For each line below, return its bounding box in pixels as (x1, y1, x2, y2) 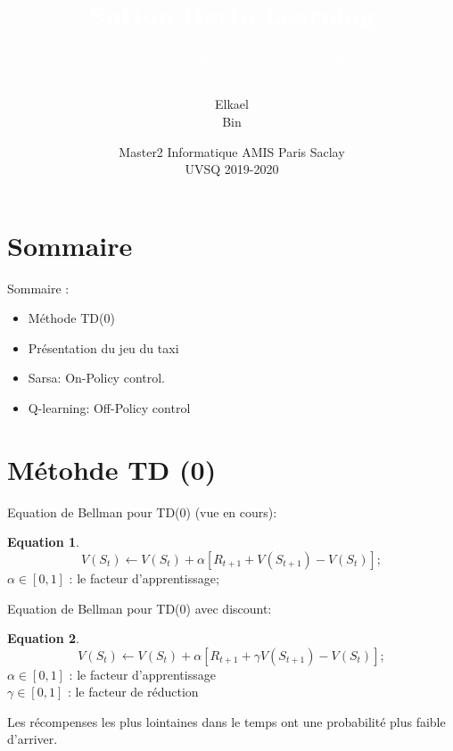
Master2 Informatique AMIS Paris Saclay (119, 142, 345, 161)
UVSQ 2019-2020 (185, 160, 279, 178)
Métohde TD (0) (7, 450, 217, 487)
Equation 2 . (7, 629, 79, 648)
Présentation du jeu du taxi (28, 338, 179, 357)
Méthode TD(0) (28, 309, 115, 327)
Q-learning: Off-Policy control (28, 399, 191, 417)
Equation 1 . (7, 532, 79, 551)
